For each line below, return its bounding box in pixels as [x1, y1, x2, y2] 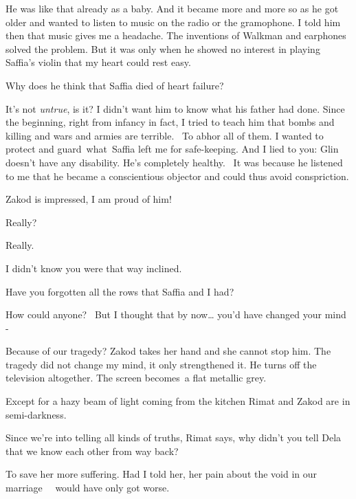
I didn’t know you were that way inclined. [5, 260, 182, 275]
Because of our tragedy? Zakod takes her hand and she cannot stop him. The [5, 344, 331, 358]
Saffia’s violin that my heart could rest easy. [5, 55, 191, 69]
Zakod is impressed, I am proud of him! [5, 192, 172, 206]
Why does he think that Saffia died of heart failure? [5, 78, 224, 92]
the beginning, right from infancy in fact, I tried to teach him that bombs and [5, 115, 335, 129]
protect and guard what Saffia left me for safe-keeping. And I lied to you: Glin [5, 142, 339, 156]
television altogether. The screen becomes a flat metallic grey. [5, 370, 267, 385]
